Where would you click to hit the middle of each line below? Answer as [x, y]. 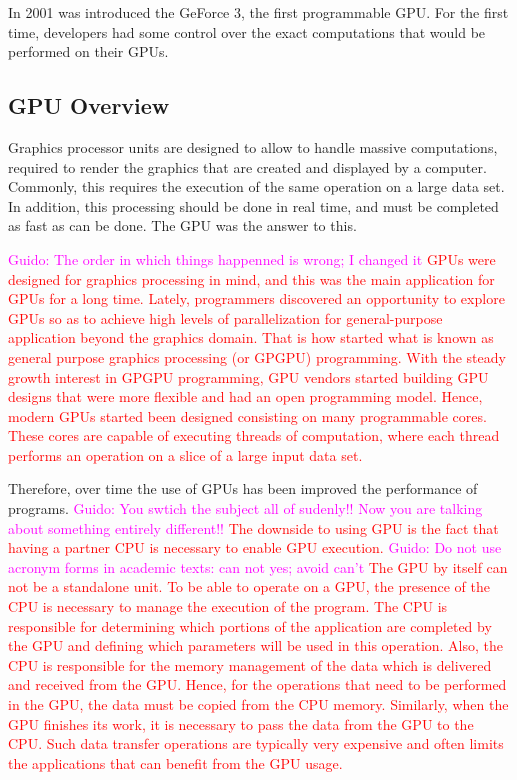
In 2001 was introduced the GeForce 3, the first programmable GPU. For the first [258, 12]
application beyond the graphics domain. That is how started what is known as [251, 337]
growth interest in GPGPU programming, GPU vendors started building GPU [248, 376]
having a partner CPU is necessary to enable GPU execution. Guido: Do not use [255, 547]
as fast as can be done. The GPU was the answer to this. [182, 225]
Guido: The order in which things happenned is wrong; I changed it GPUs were [252, 258]
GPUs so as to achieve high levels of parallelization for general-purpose [225, 317]
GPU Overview [89, 105]
